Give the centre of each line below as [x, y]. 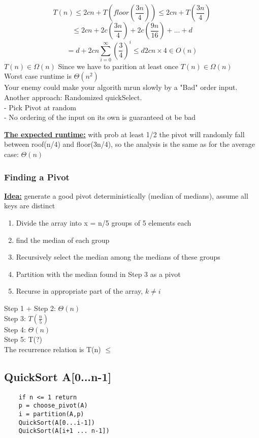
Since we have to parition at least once [118, 66]
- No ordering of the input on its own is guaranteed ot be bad [100, 117]
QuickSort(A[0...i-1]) [57, 423]
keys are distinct [30, 206]
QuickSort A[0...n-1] [58, 376]
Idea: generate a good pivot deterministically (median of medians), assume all [126, 195]
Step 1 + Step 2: [30, 308]
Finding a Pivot [37, 177]
